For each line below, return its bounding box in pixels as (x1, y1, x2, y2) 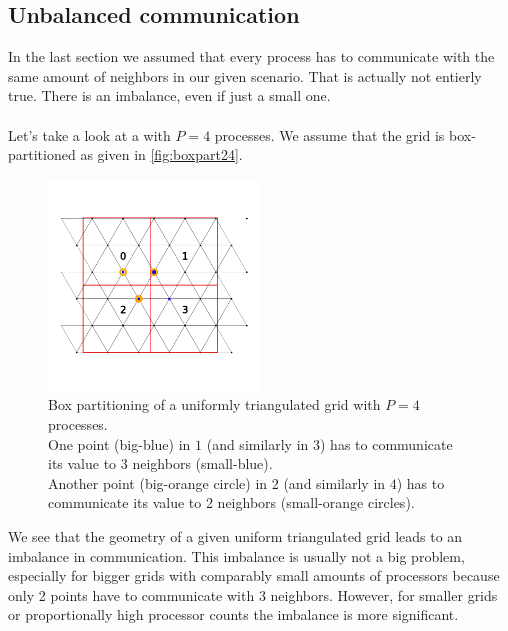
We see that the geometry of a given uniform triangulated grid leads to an (8, 525, 463, 546)
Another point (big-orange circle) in (48, 472, 268, 493)
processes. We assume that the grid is (214, 124, 445, 145)
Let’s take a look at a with (8, 124, 171, 145)
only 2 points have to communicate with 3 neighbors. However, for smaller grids (8, 584, 498, 605)
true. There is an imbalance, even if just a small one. (8, 85, 331, 106)
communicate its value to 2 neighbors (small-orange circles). (48, 492, 415, 513)
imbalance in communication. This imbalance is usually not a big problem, (8, 545, 465, 566)
